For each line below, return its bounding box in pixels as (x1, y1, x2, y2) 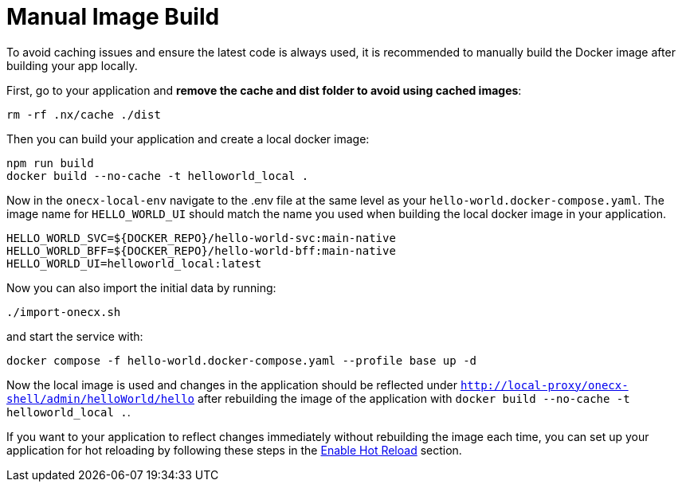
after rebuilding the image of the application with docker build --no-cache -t (197, 391, 630, 405)
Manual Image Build (6, 3, 220, 30)
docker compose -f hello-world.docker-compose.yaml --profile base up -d (6, 353, 477, 367)
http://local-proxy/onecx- (460, 378, 629, 392)
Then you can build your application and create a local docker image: (6, 131, 370, 146)
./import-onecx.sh (6, 305, 121, 318)
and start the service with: (6, 329, 143, 343)
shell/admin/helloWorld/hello (6, 392, 195, 405)
